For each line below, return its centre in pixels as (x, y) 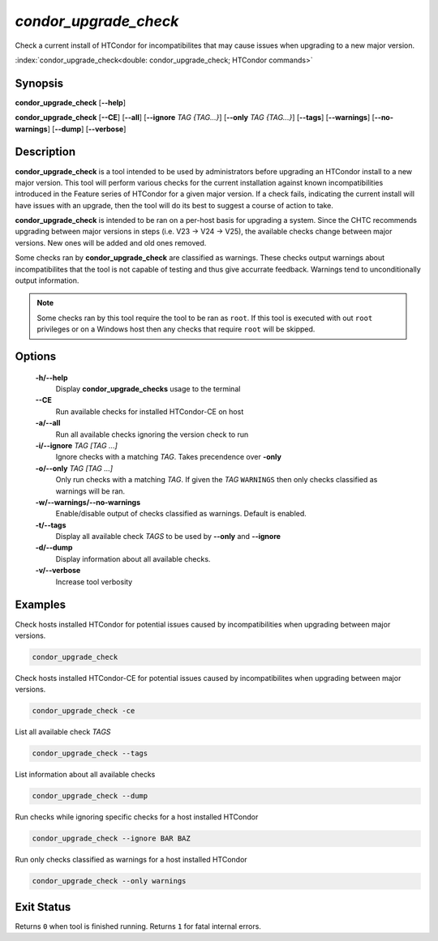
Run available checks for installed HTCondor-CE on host (150, 411)
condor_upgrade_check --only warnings (109, 881)
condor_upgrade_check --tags (90, 753)
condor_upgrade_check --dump (90, 796)
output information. (47, 280)
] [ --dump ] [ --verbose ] (87, 129)
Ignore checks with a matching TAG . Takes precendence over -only (168, 457)
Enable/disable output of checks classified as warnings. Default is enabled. (181, 514)
